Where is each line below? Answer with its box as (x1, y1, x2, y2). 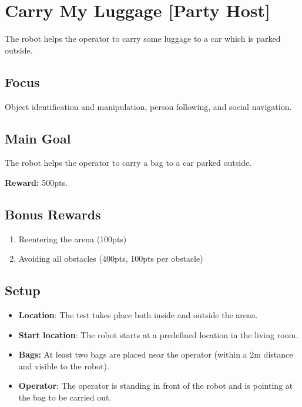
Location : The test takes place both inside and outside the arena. (18, 309, 258, 321)
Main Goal (5, 129, 71, 147)
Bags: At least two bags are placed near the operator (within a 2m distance (18, 348, 293, 361)
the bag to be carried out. (18, 391, 112, 403)
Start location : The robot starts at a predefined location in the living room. (18, 328, 298, 341)
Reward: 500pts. (5, 176, 68, 188)
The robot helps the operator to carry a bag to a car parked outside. (5, 156, 252, 169)
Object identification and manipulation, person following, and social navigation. (5, 100, 292, 112)
